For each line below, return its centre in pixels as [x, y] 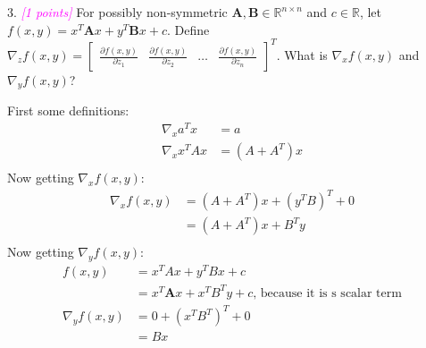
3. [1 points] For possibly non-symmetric [117, 12]
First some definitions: [68, 110]
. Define [188, 29]
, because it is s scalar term [327, 293]
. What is [302, 54]
